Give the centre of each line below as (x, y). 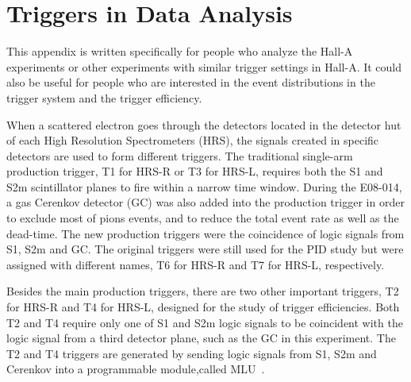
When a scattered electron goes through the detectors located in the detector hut (204, 124)
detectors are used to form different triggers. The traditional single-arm (180, 155)
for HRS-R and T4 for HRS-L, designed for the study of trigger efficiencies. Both (203, 307)
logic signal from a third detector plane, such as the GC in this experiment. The (201, 338)
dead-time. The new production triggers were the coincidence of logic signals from (205, 233)
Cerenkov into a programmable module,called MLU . (136, 369)
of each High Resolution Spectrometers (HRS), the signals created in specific (193, 140)
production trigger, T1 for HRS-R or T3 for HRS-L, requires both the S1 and (195, 171)
